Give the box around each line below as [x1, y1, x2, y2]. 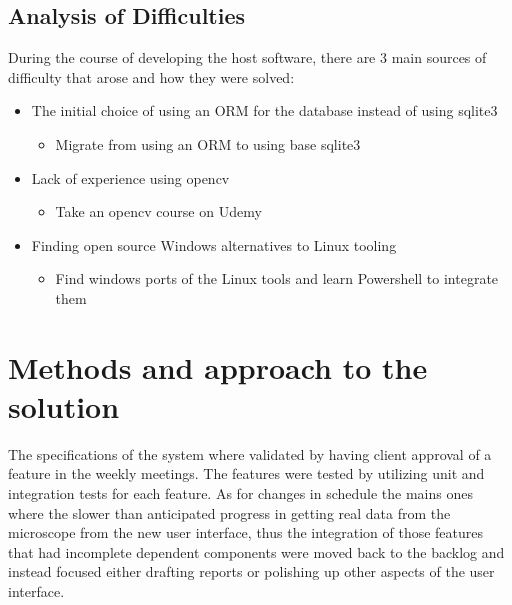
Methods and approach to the [8, 346, 428, 387]
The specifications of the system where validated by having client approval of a [8, 443, 492, 464]
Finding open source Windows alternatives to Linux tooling [31, 234, 397, 255]
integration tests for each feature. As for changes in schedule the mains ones [8, 483, 473, 504]
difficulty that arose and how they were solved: [8, 66, 295, 87]
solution [8, 385, 120, 426]
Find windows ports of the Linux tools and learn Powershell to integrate [55, 268, 499, 289]
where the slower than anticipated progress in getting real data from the [8, 502, 451, 523]
